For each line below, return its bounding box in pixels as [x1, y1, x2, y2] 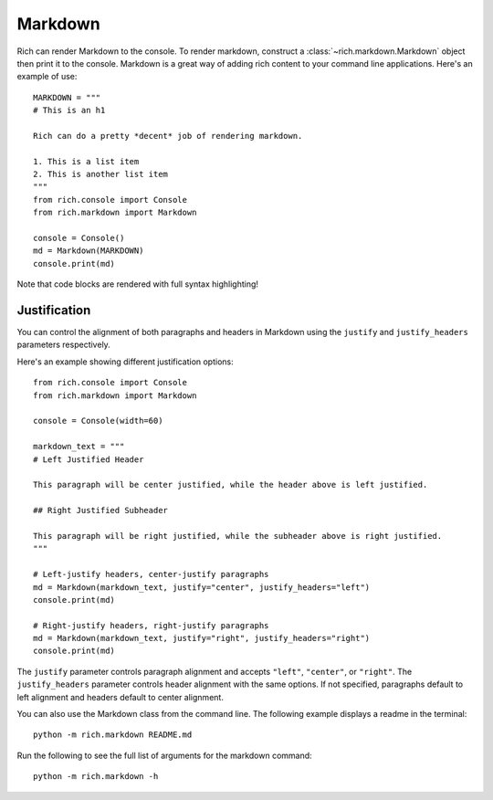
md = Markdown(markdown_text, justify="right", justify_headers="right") [33, 633, 371, 644]
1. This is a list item [33, 156, 140, 166]
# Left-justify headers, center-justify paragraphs [33, 569, 269, 580]
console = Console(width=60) [33, 416, 163, 426]
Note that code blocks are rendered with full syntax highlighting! [16, 279, 259, 289]
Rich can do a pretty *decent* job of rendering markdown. [33, 131, 303, 141]
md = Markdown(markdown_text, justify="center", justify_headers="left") [33, 582, 371, 593]
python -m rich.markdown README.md [33, 730, 193, 740]
